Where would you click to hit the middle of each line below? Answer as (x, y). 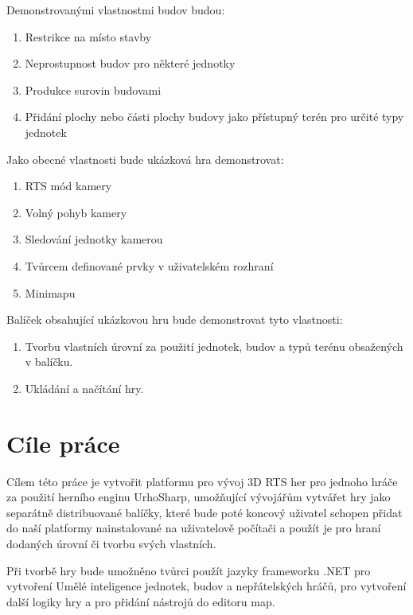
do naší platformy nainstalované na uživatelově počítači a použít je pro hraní (194, 528)
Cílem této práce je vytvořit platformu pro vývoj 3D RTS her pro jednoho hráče (202, 481)
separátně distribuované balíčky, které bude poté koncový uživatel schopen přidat (205, 512)
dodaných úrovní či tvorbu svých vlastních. (111, 543)
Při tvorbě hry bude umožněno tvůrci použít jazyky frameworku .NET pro (189, 570)
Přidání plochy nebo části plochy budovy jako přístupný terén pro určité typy (214, 117)
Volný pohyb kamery (76, 212)
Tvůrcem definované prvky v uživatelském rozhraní (149, 265)
